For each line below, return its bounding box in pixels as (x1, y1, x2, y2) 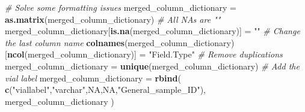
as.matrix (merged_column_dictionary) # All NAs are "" (5, 13, 221, 25)
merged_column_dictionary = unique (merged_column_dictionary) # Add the (5, 59, 300, 72)
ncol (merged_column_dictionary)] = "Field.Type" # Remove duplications (7, 48, 283, 60)
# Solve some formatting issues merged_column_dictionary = (5, 1, 236, 13)
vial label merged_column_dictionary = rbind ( (5, 71, 181, 84)
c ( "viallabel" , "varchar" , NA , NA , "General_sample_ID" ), (5, 83, 206, 96)
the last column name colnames (5, 36, 125, 49)
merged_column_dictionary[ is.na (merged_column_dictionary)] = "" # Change (5, 25, 300, 37)
